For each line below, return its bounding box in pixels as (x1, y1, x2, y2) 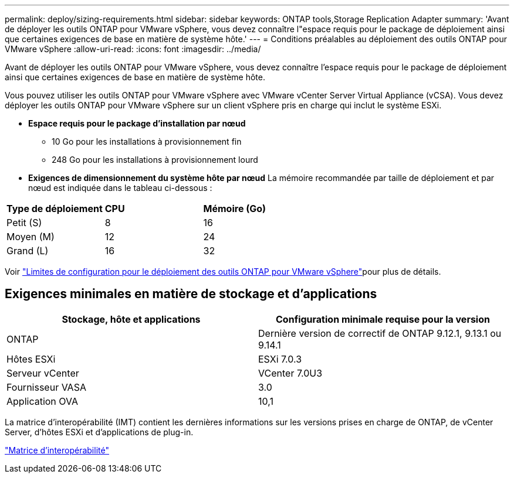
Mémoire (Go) (203, 203, 266, 214)
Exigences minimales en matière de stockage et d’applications (5, 286, 377, 302)
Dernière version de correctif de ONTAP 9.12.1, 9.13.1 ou (258, 327, 502, 339)
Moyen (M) (6, 231, 55, 243)
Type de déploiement (6, 203, 103, 214)
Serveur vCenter (6, 367, 79, 379)
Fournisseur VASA (6, 381, 86, 393)
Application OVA (6, 395, 78, 407)
